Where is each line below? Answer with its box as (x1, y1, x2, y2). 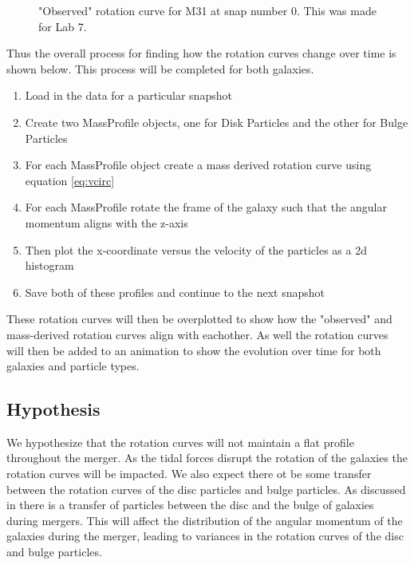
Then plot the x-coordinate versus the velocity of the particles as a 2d (25, 241, 367, 258)
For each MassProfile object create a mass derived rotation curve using (25, 156, 372, 173)
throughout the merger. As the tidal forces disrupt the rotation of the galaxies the (6, 449, 408, 466)
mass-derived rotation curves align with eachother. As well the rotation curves (6, 326, 388, 342)
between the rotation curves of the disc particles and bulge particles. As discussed (6, 480, 406, 497)
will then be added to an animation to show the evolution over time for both (6, 342, 381, 358)
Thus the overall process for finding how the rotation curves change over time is (6, 45, 396, 61)
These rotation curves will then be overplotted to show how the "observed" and (6, 310, 392, 327)
